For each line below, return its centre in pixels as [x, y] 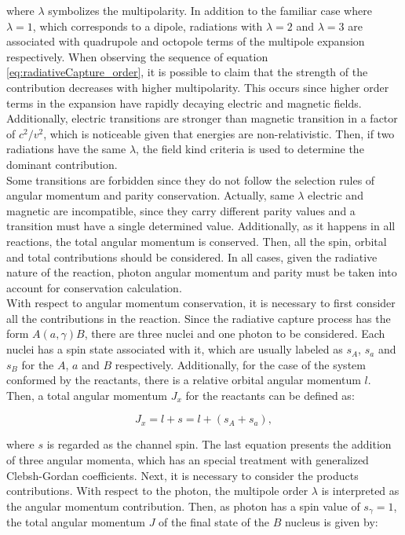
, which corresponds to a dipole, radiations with [148, 26]
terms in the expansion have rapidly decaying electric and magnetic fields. [184, 103]
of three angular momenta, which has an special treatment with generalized [188, 460]
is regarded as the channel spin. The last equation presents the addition [219, 444]
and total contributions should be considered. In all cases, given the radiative [192, 257]
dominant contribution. [62, 164]
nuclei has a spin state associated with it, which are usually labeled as [175, 349]
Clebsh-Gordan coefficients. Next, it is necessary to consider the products [182, 475]
